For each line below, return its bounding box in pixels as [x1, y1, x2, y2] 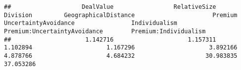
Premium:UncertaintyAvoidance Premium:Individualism [4, 27, 206, 35]
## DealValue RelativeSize [4, 3, 216, 10]
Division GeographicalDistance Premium [4, 11, 238, 19]
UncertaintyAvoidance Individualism [4, 20, 177, 27]
